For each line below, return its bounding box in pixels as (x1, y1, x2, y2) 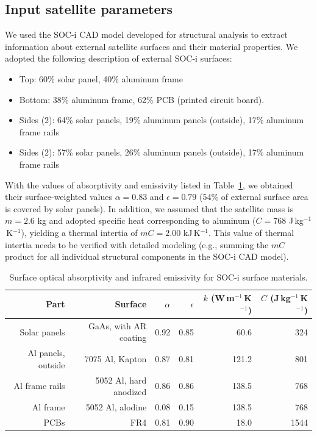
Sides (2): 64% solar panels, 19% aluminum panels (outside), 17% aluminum (19, 113, 304, 126)
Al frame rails (13, 379, 65, 392)
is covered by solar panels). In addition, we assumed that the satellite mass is (5, 202, 294, 215)
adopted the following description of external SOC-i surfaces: (5, 52, 232, 65)
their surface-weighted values (5, 190, 112, 203)
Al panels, (27, 346, 65, 359)
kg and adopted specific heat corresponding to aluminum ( (37, 214, 256, 227)
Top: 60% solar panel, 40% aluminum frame (19, 72, 183, 85)
